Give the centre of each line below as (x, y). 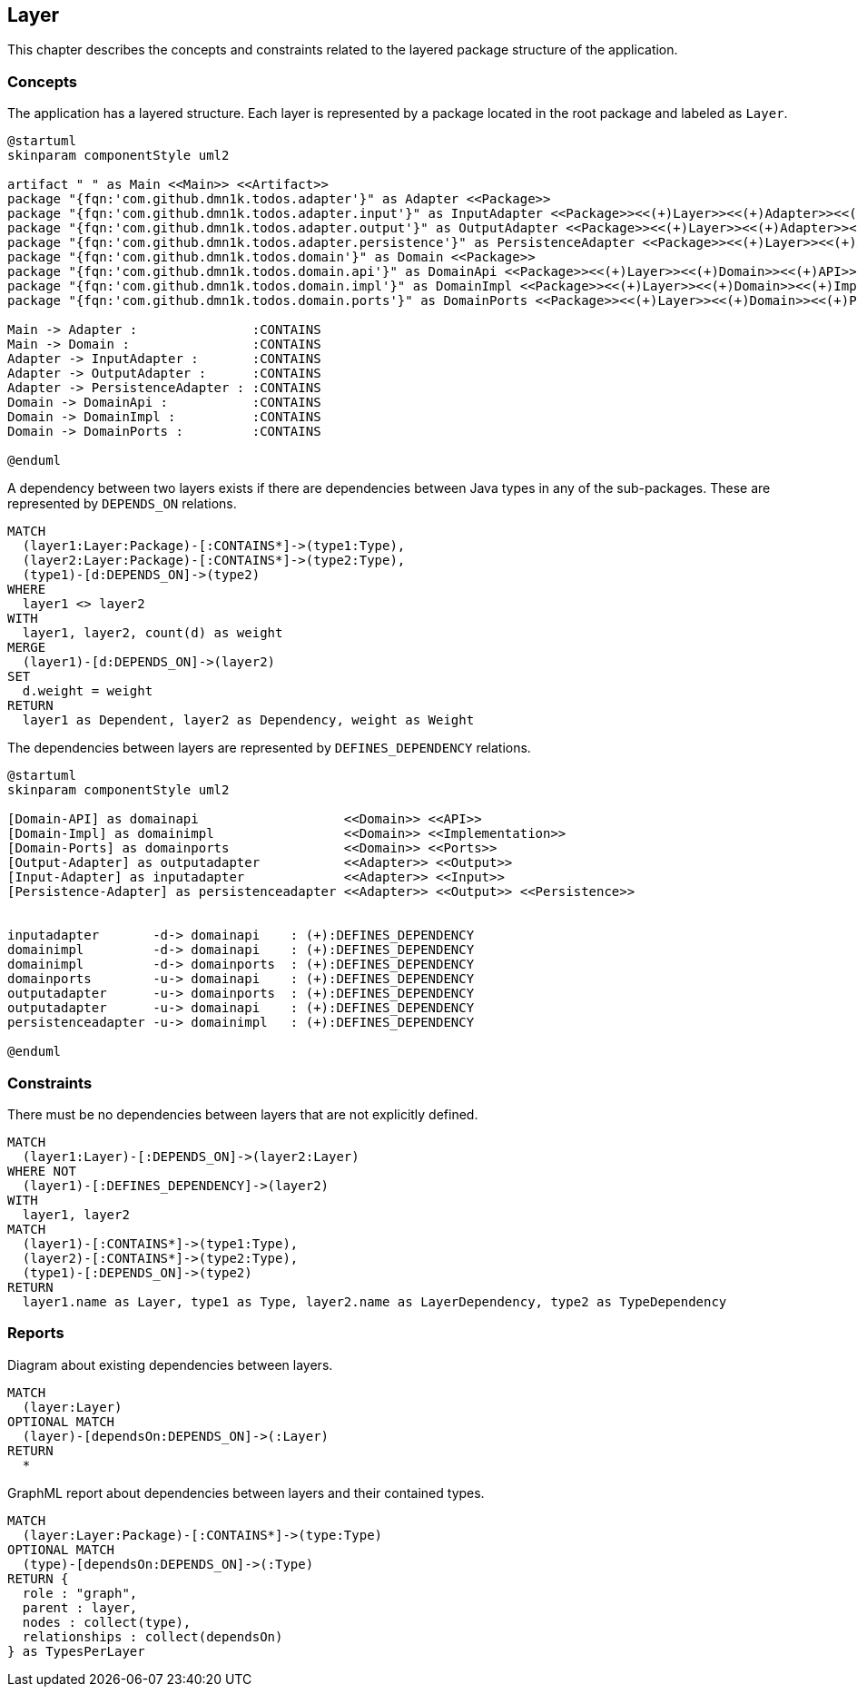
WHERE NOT (42, 1171)
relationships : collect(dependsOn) (153, 1636)
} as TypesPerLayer (76, 1651)
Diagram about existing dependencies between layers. (170, 1364)
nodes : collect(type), (107, 1622)
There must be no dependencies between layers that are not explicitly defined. (243, 1114)
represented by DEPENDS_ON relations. (122, 504)
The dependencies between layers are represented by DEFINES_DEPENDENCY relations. (269, 748)
